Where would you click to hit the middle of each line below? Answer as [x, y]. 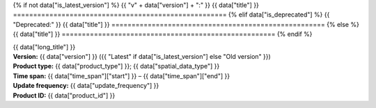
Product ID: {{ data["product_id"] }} [64, 95]
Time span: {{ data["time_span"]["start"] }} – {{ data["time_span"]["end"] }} [121, 75]
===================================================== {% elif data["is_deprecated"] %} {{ [171, 15]
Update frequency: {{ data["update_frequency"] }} [86, 86]
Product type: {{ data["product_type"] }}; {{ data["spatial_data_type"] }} [116, 66]
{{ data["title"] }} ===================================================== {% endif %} [163, 34]
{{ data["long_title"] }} [44, 47]
